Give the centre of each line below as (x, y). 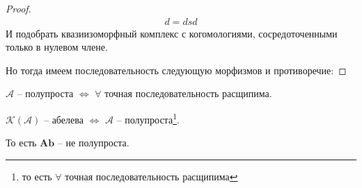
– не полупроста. (93, 143)
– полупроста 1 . (148, 118)
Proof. (18, 8)
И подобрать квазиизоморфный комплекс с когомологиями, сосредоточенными (172, 33)
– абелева (63, 119)
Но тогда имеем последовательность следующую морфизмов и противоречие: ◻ (176, 70)
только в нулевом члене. (57, 47)
